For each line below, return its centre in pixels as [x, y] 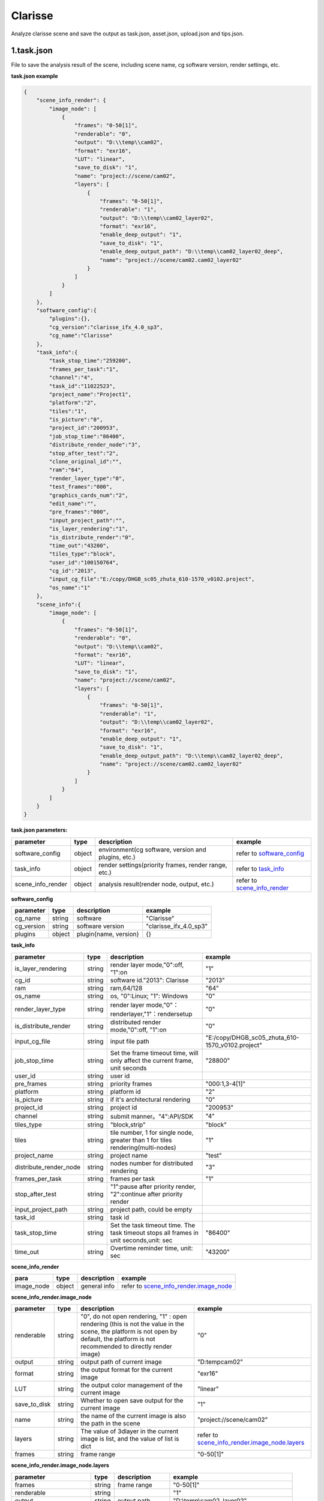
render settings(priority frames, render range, [163, 865]
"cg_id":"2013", [73, 571]
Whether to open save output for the [132, 1401]
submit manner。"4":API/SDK [152, 1116]
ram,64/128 [126, 988]
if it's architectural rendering [150, 1099]
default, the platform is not [118, 1339]
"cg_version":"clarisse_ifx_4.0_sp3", [106, 327]
